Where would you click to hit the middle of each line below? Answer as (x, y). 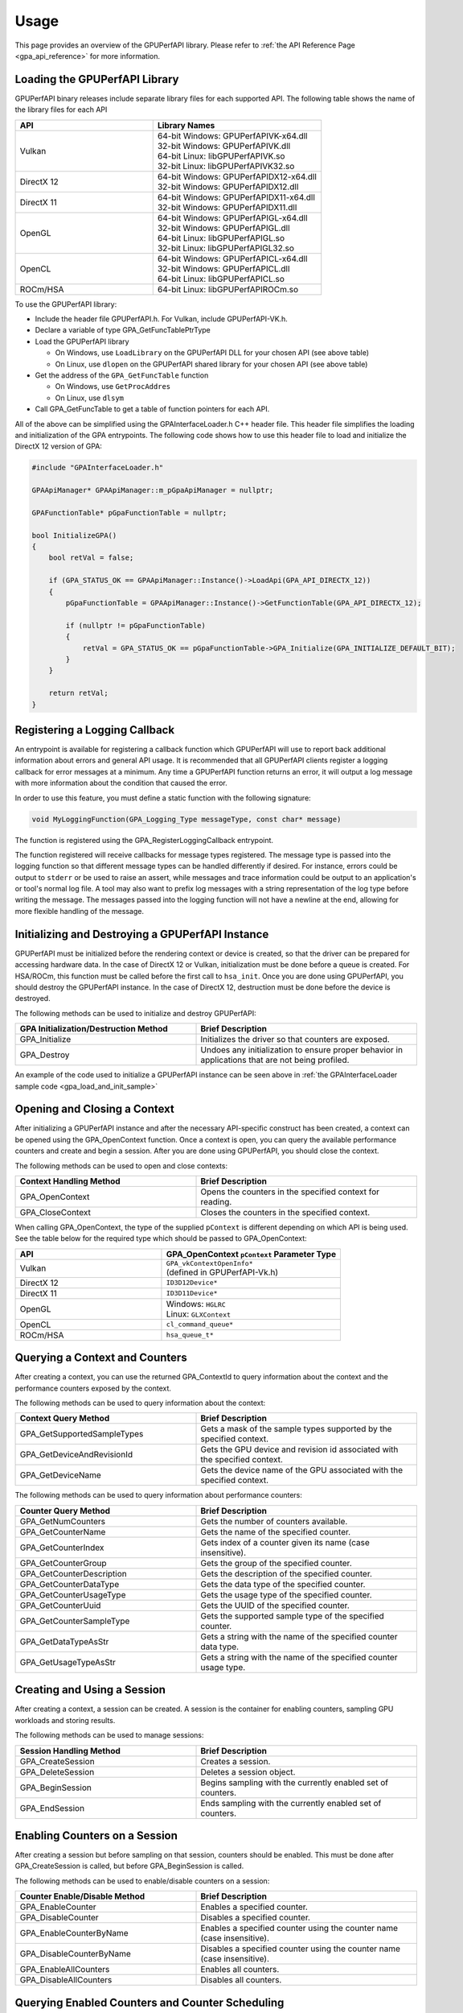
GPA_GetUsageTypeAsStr (68, 1662)
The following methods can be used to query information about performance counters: (159, 1495)
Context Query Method (65, 1419)
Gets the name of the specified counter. (276, 1531)
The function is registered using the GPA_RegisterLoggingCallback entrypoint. (144, 840)
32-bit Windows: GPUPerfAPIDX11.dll (227, 207)
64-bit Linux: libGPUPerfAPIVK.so (221, 155)
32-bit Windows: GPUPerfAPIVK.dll (224, 146)
